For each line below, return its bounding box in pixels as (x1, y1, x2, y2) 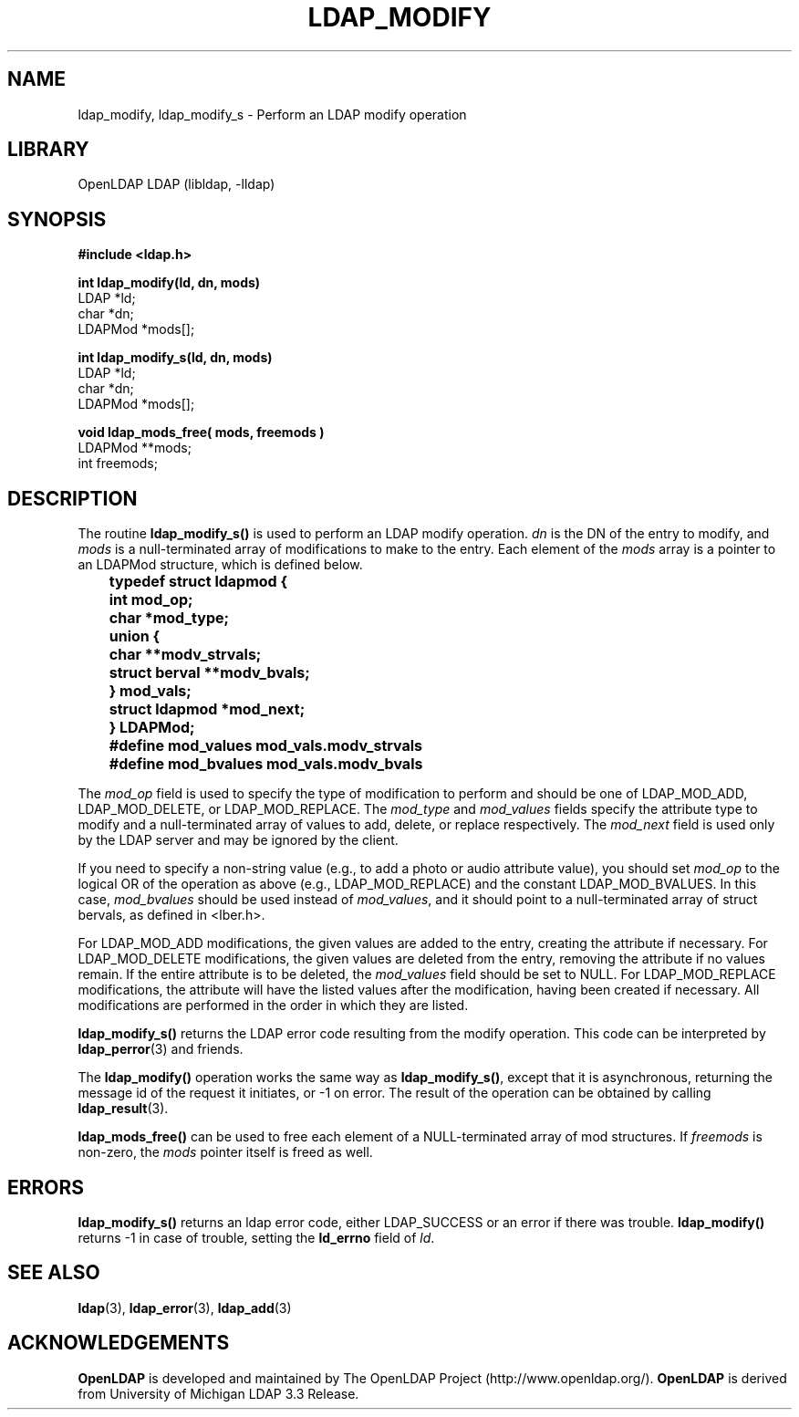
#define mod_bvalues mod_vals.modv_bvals (109, 755, 423, 774)
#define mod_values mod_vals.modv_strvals (109, 736, 423, 755)
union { (109, 627, 161, 646)
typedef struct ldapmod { (109, 572, 287, 591)
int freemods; (78, 455, 158, 472)
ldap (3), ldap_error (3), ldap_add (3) (78, 1299, 292, 1316)
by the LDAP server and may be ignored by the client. (78, 832, 399, 849)
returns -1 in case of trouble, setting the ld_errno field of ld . (78, 1229, 435, 1245)
